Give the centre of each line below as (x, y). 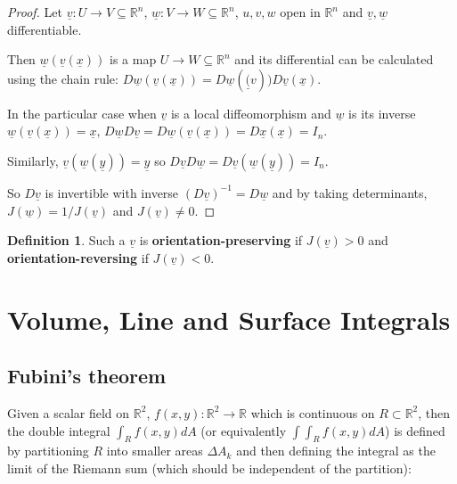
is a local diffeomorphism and (251, 113)
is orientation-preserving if (221, 240)
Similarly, (33, 160)
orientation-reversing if (78, 257)
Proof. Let (35, 12)
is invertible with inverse (112, 192)
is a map (133, 59)
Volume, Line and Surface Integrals (229, 319)
